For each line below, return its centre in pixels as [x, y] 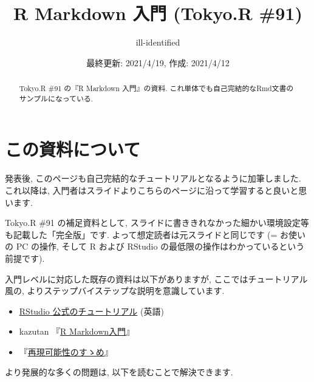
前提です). [25, 258]
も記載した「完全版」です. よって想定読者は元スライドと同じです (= [141, 234]
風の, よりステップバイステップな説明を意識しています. [115, 291]
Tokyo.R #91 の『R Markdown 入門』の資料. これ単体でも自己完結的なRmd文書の [156, 88]
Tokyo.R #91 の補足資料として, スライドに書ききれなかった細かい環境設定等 [157, 223]
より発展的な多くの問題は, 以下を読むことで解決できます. [119, 372]
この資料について [73, 149]
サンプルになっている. [56, 98]
